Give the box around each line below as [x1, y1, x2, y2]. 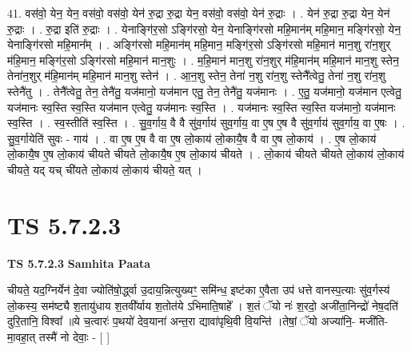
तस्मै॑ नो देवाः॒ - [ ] [38, 329, 110, 345]
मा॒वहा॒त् [7, 329, 36, 345]
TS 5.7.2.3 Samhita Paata [7, 254, 151, 271]
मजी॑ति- [359, 313, 389, 329]
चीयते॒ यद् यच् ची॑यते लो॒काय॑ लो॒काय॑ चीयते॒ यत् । [7, 161, 202, 177]
